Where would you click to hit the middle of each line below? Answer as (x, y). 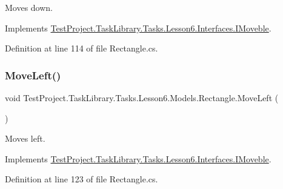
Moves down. (29, 7)
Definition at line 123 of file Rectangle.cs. (82, 179)
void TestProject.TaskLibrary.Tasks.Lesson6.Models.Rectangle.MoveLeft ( (142, 98)
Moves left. (25, 138)
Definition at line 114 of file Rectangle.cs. (82, 48)
